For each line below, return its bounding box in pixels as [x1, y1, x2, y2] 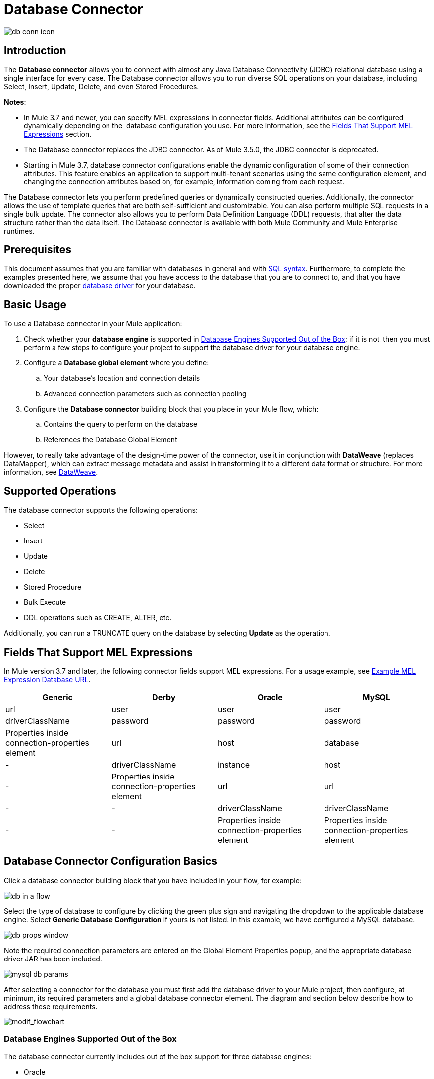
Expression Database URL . [4, 675, 91, 684]
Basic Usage [4, 298, 66, 311]
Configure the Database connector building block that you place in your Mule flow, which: [24, 405, 319, 414]
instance [218, 759, 250, 770]
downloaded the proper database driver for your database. [4, 281, 196, 290]
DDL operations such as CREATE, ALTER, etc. [24, 613, 172, 622]
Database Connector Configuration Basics [4, 855, 217, 868]
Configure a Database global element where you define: [24, 359, 209, 367]
